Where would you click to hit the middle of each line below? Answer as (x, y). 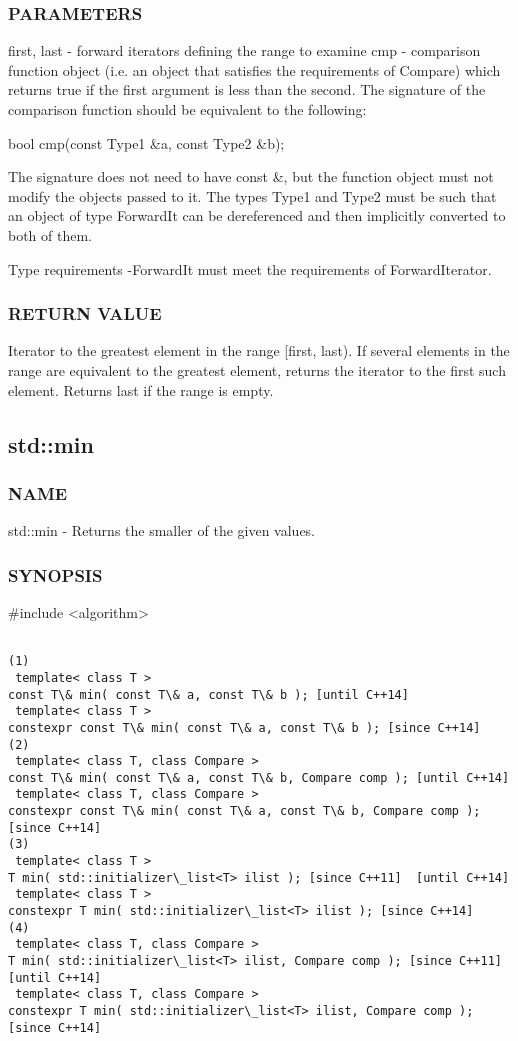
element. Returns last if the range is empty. (141, 389)
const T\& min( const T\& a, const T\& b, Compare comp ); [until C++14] (259, 777)
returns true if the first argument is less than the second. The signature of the (247, 89)
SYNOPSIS (55, 574)
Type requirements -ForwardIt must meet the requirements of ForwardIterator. (250, 268)
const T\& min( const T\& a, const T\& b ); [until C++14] (208, 694)
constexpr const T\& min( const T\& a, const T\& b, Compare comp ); (244, 811)
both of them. (50, 234)
